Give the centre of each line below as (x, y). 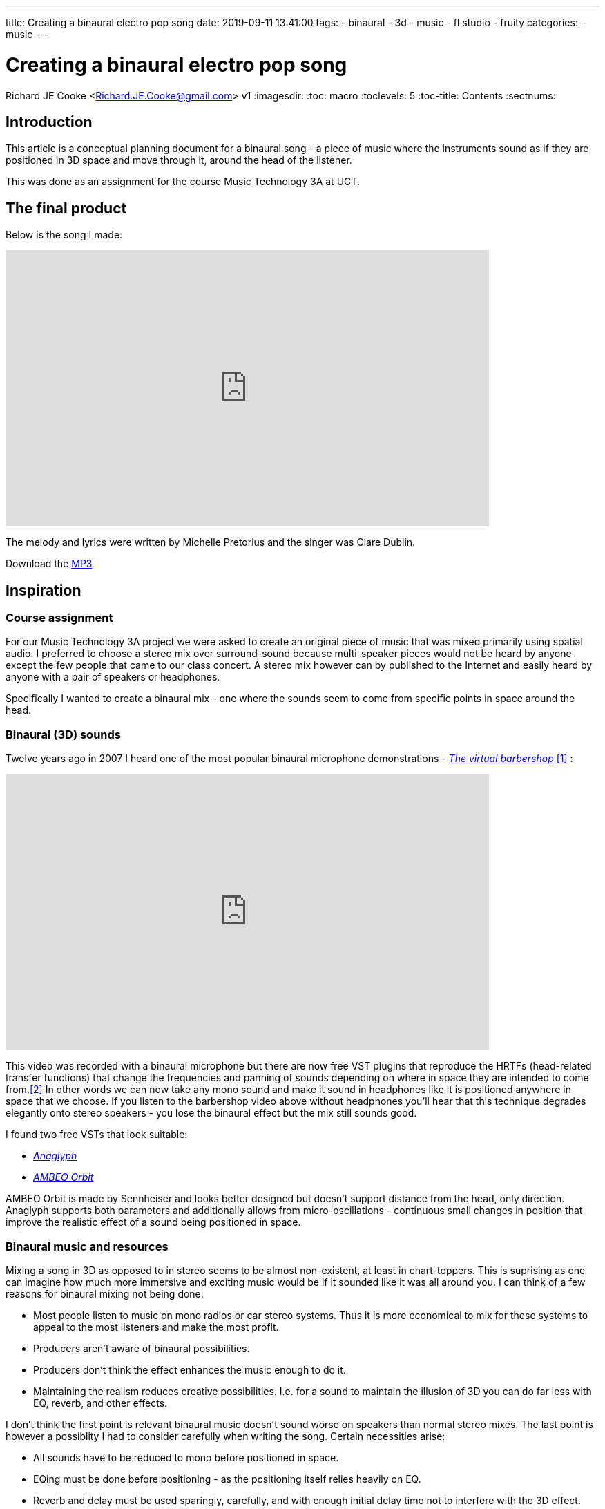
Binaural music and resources (87, 1246)
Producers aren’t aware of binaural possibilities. (142, 1348)
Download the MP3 (49, 564)
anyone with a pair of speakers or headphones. (113, 677)
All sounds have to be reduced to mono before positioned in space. (186, 1457)
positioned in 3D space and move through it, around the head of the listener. (179, 160)
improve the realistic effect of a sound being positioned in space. (153, 1222)
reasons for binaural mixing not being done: (105, 1293)
